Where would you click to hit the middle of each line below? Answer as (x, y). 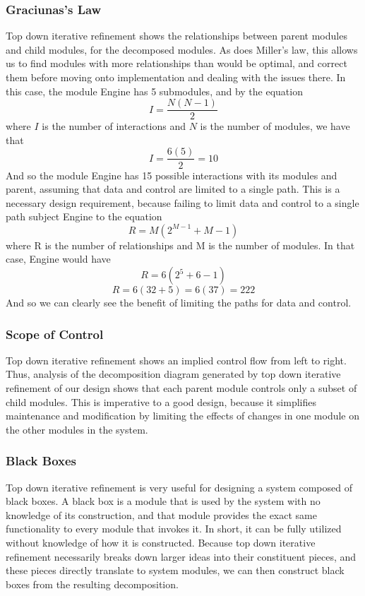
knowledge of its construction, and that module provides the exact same (161, 514)
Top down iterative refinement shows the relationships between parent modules (176, 36)
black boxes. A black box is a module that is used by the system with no (163, 501)
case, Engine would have (58, 259)
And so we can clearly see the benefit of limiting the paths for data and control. (179, 303)
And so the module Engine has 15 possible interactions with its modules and (172, 175)
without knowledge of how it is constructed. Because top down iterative (161, 543)
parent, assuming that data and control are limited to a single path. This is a (173, 189)
